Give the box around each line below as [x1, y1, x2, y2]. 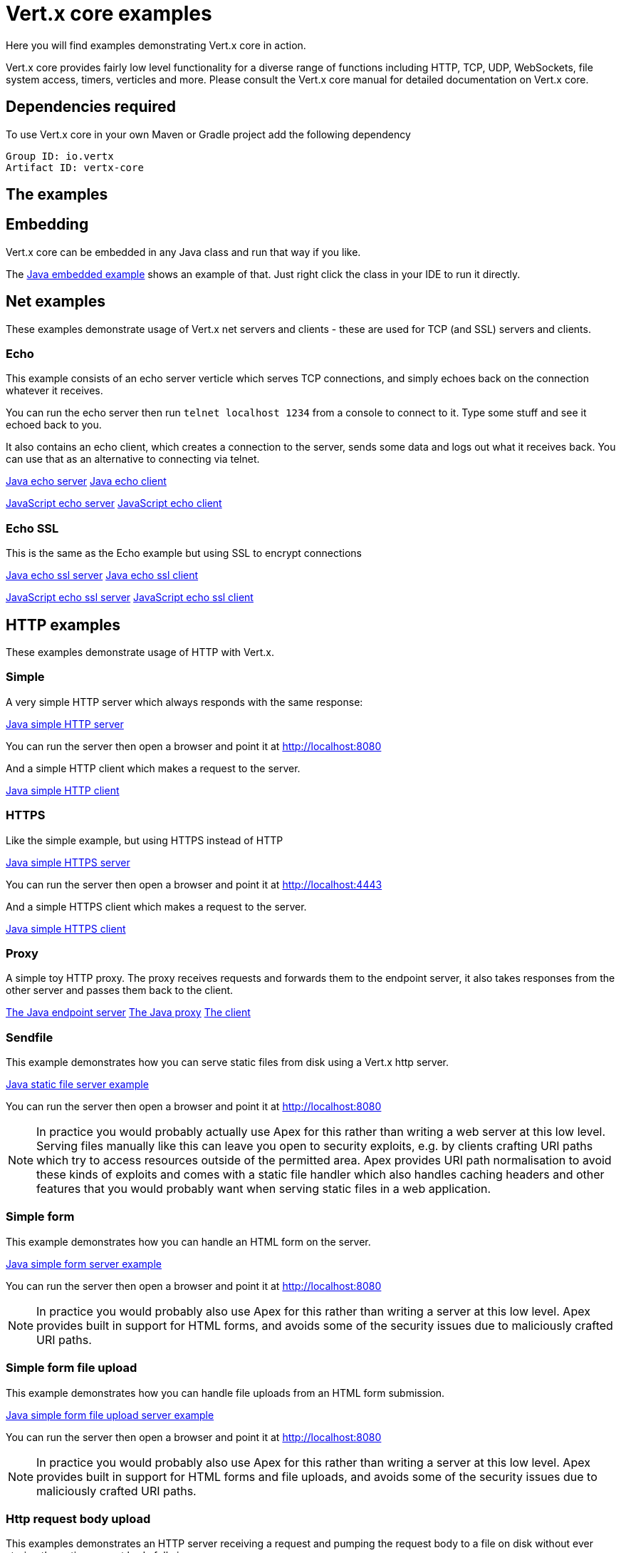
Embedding [6, 215, 89, 234]
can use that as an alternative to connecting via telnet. [6, 453, 260, 466]
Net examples [6, 292, 105, 311]
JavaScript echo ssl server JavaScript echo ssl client [6, 591, 254, 604]
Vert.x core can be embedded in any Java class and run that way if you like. [6, 245, 361, 258]
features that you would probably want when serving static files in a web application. [36, 1182, 491, 1196]
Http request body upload [6, 1511, 151, 1526]
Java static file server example [6, 1078, 149, 1091]
